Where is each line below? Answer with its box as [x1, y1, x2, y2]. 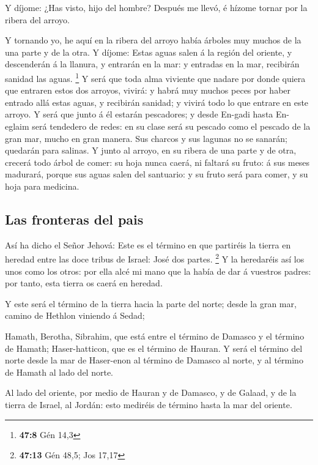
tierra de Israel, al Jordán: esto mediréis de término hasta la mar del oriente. [5, 398, 292, 411]
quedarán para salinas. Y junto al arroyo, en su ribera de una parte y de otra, [5, 144, 297, 157]
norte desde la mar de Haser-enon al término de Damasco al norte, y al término [5, 354, 303, 366]
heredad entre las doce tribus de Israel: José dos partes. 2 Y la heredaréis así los [5, 251, 305, 266]
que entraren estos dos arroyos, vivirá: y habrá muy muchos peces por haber [5, 84, 291, 97]
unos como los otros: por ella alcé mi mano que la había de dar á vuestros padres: [5, 264, 311, 277]
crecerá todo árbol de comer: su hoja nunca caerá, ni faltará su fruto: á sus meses [5, 155, 310, 168]
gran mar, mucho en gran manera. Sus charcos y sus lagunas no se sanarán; [5, 132, 287, 144]
